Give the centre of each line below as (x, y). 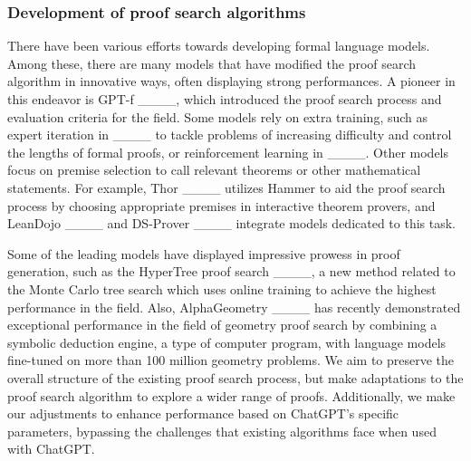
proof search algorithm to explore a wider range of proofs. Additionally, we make (231, 395)
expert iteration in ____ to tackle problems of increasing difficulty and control (230, 134)
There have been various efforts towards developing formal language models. (219, 46)
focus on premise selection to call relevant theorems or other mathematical (214, 170)
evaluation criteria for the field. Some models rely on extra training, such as (218, 116)
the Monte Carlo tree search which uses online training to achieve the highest (222, 288)
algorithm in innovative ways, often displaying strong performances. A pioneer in (231, 81)
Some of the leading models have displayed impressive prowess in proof (204, 253)
